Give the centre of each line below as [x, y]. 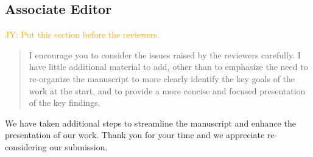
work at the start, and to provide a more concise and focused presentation [167, 90]
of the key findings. [65, 103]
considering [26, 146]
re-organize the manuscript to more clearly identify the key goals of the [162, 78]
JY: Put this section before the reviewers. [82, 34]
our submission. [79, 146]
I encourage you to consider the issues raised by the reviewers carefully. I [165, 54]
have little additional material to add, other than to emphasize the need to [168, 67]
